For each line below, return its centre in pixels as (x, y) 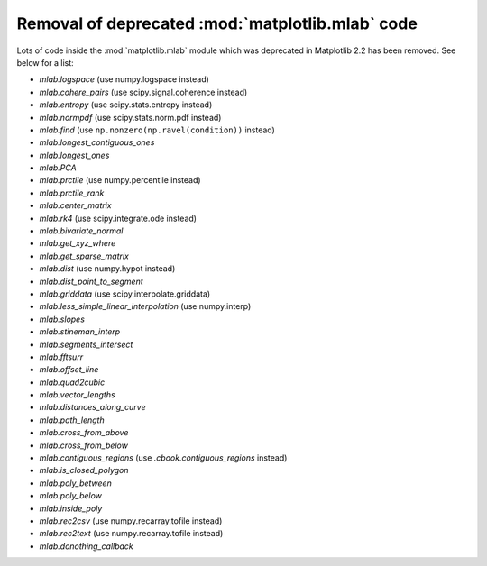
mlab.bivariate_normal (81, 231)
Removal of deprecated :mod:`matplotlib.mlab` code (217, 23)
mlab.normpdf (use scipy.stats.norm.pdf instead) (130, 117)
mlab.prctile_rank (72, 193)
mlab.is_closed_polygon (84, 470)
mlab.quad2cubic (72, 382)
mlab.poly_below (71, 496)
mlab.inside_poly (71, 508)
